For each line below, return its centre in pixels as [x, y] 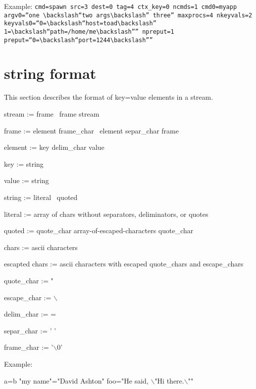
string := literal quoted [41, 197]
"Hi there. [169, 380]
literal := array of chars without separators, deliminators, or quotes [106, 214]
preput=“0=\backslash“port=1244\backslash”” [78, 40]
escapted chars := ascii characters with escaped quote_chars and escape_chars [124, 264]
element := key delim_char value [54, 147]
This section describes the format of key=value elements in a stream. [109, 97]
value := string [26, 180]
